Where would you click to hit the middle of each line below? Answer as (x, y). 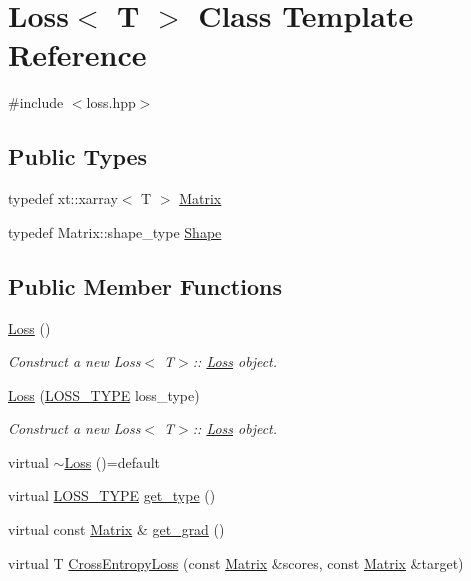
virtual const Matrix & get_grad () (116, 529)
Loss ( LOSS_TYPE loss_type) (104, 394)
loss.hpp (111, 102)
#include (36, 102)
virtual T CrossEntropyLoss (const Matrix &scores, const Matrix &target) (236, 562)
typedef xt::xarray (63, 198)
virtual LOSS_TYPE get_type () (112, 495)
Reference (77, 54)
